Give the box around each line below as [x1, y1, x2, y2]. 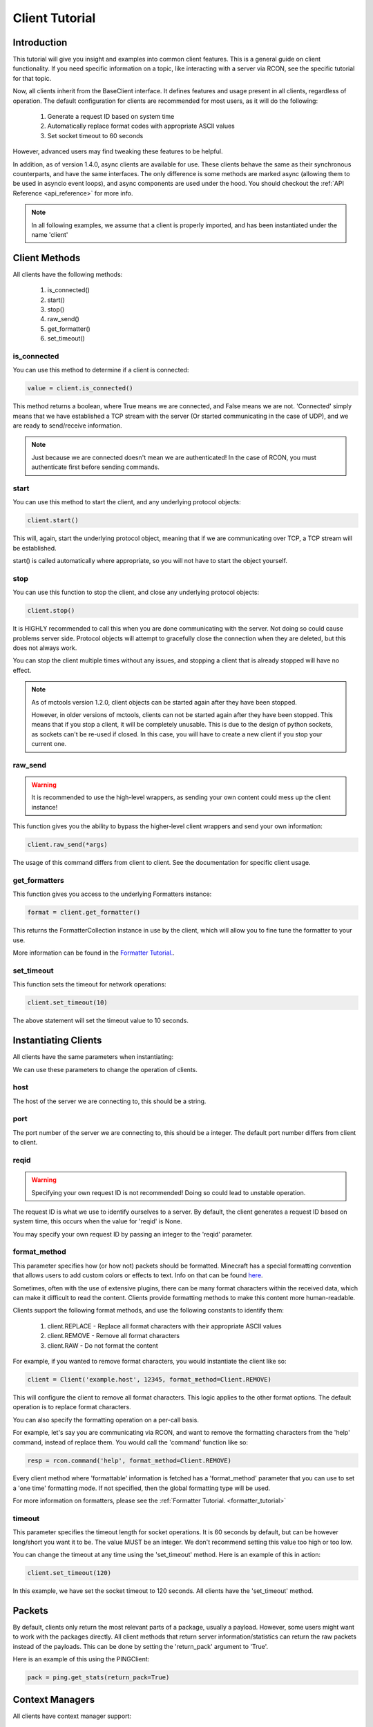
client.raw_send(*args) [27, 841, 108, 849]
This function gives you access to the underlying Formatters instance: [12, 890, 212, 898]
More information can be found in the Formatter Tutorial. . [12, 948, 175, 957]
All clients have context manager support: [12, 1712, 131, 1720]
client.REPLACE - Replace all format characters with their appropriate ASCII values [47, 1322, 283, 1330]
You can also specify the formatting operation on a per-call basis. [12, 1415, 200, 1424]
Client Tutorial [12, 10, 96, 26]
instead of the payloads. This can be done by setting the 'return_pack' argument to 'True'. [12, 1642, 269, 1650]
